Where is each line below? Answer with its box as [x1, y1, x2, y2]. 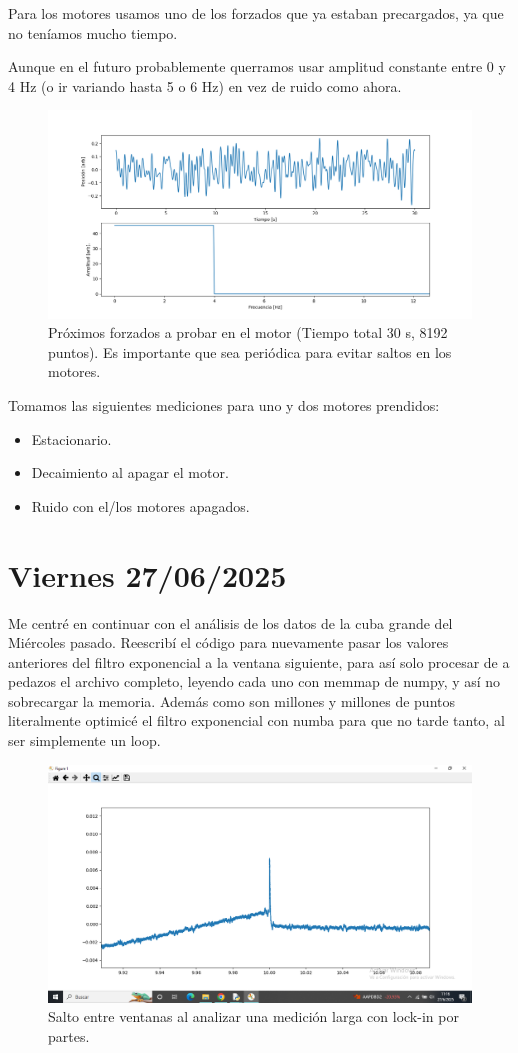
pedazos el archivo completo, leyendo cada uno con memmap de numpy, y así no [8, 671, 501, 692]
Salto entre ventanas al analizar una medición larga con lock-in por [48, 1006, 459, 1027]
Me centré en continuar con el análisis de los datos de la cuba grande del [8, 612, 453, 633]
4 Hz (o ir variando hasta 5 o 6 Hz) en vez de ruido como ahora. [8, 75, 402, 96]
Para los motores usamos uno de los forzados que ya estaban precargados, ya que [8, 3, 504, 23]
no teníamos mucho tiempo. [8, 22, 178, 43]
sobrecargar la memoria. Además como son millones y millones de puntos [8, 690, 456, 711]
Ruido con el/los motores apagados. [31, 495, 250, 516]
